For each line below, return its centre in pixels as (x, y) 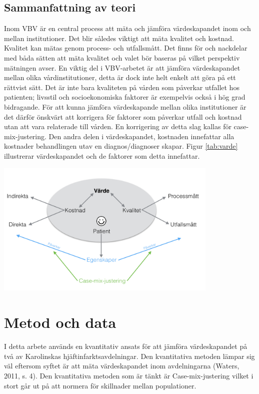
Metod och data (60, 322)
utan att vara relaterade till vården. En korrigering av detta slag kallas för (118, 126)
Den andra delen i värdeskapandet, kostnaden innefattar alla (141, 136)
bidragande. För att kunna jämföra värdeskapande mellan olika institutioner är (125, 106)
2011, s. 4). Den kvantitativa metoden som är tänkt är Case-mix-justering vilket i (129, 375)
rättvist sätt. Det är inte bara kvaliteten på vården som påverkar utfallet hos (122, 87)
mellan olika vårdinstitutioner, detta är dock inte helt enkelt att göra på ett (120, 77)
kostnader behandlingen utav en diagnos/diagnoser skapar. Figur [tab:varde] (121, 146)
